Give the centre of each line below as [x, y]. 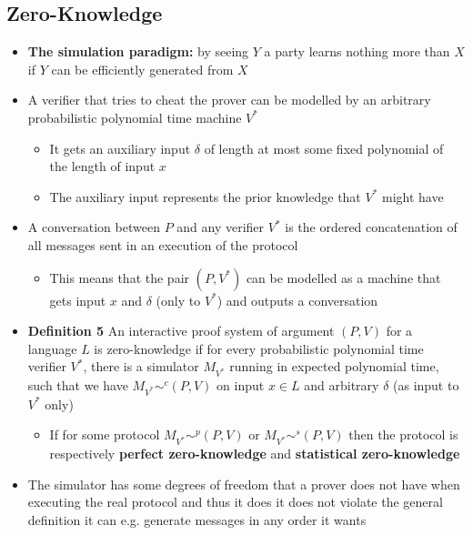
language [52, 348]
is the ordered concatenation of [371, 227]
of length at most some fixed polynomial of [324, 148]
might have [413, 196]
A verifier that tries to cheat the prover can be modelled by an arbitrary [229, 100]
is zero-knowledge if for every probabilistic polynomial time [259, 348]
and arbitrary [342, 385]
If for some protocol [105, 434]
